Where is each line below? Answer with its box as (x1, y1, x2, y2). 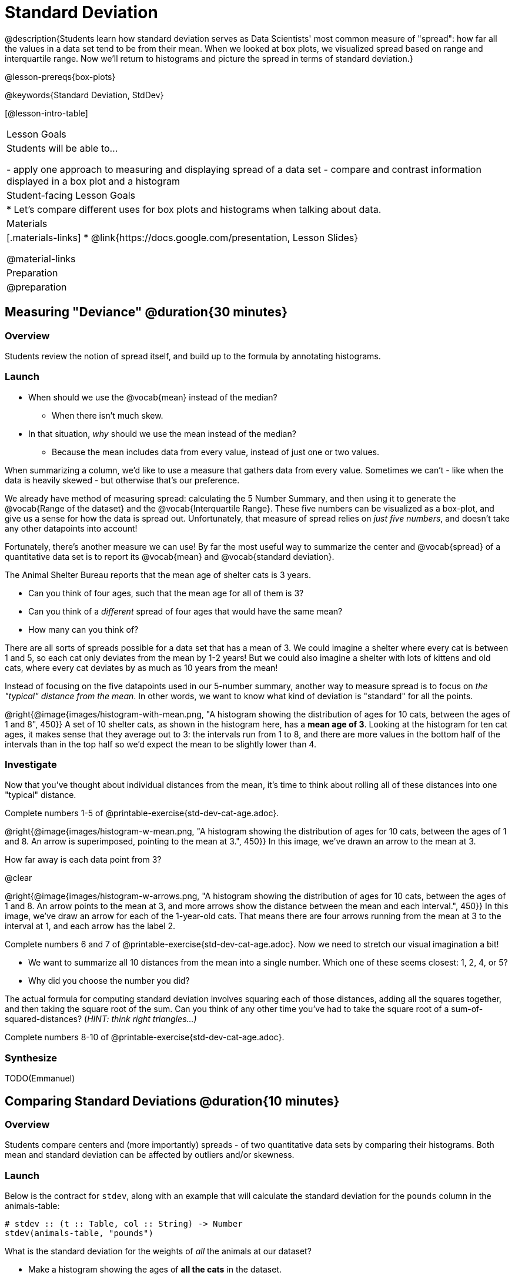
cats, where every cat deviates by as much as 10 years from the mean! (5, 662, 278, 673)
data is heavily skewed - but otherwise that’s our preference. (5, 475, 240, 485)
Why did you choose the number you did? (28, 976, 190, 986)
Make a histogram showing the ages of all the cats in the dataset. (28, 1264, 282, 1275)
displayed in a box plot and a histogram (6, 175, 180, 187)
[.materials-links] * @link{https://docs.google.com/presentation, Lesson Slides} (6, 231, 359, 243)
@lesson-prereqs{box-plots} (5, 71, 116, 82)
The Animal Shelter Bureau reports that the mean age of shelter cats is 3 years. (5, 569, 311, 580)
